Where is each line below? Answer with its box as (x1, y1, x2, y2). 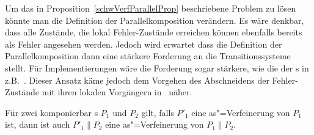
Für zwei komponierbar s (5, 106, 98, 119)
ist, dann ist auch (5, 118, 70, 131)
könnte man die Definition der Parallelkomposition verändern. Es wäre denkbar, (5, 13, 304, 26)
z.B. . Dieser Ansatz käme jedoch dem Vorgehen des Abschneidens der (5, 73, 269, 86)
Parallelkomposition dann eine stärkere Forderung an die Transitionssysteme (5, 49, 291, 62)
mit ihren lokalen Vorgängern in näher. (42, 86, 192, 98)
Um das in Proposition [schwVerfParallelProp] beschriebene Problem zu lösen (5, 2, 296, 14)
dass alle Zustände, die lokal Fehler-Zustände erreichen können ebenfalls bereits (5, 26, 302, 38)
